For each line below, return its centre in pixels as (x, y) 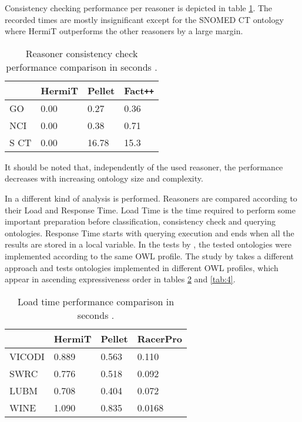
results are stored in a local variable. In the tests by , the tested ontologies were (148, 244)
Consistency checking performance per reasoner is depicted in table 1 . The (139, 8)
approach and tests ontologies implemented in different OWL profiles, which (142, 267)
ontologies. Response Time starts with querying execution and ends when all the (150, 233)
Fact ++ (139, 90)
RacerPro (160, 338)
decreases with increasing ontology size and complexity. (104, 178)
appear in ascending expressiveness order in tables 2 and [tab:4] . (120, 279)
